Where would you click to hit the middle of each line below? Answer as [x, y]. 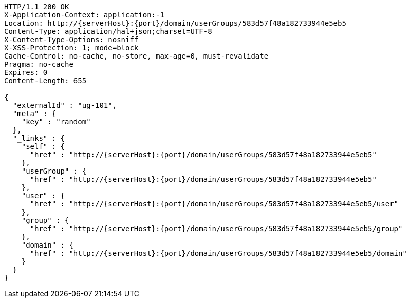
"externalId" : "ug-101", [65, 105]
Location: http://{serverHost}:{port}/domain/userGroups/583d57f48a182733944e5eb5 [175, 23]
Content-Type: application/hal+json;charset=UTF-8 [108, 31]
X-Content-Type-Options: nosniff [71, 40]
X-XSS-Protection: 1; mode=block [71, 48]
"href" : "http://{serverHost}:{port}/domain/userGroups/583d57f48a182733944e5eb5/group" [216, 229]
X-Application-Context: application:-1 [84, 15]
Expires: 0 [26, 72]
